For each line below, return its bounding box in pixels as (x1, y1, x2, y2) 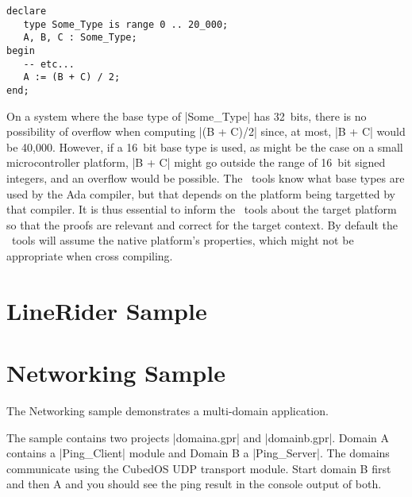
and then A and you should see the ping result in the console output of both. (6, 476, 382, 492)
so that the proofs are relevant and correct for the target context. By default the (6, 216, 398, 233)
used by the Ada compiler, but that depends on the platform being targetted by (6, 185, 395, 202)
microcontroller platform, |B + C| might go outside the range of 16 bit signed (6, 154, 386, 171)
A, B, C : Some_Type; (23, 32, 137, 44)
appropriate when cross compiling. (6, 247, 173, 264)
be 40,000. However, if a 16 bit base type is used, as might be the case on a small (6, 138, 403, 155)
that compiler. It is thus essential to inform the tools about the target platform (6, 201, 397, 218)
